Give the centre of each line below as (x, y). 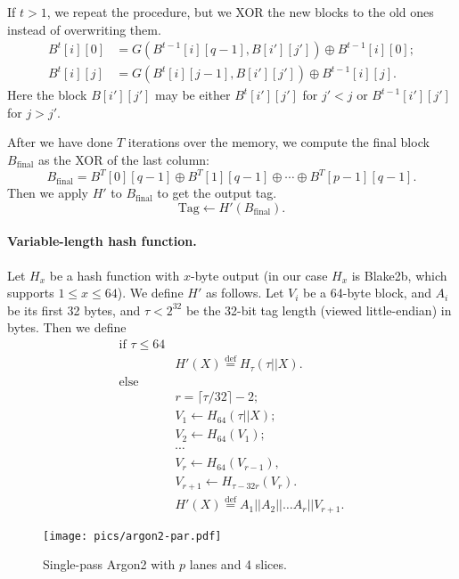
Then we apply (48, 193)
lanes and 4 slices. (238, 564)
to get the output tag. (217, 193)
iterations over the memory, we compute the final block (279, 142)
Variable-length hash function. (102, 241)
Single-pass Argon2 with (109, 564)
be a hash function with (115, 275)
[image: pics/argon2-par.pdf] (132, 536)
